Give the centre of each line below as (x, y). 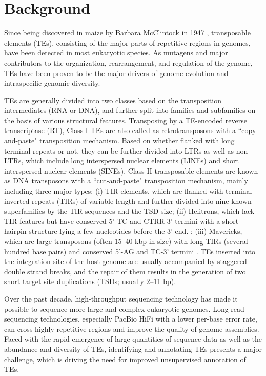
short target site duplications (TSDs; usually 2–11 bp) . (90, 281)
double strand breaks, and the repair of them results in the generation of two (125, 271)
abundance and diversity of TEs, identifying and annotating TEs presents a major (133, 349)
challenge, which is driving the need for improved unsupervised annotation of (125, 359)
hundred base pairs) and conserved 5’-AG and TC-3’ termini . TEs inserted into (130, 251)
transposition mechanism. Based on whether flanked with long (137, 140)
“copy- (248, 130)
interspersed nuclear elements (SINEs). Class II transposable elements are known (131, 170)
